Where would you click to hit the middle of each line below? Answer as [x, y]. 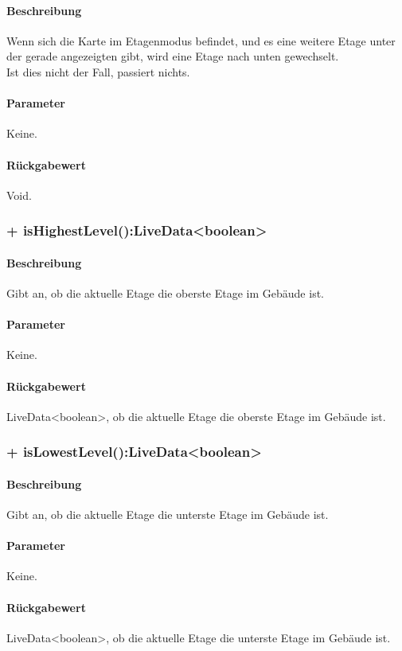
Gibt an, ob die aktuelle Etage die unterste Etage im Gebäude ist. [168, 515]
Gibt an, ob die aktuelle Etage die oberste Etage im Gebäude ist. [165, 293]
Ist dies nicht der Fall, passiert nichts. [98, 71]
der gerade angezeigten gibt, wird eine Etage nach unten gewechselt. [173, 56]
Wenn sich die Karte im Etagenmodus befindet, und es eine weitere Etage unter [201, 40]
